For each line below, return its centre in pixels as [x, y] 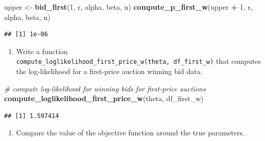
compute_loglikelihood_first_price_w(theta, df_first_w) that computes [138, 61]
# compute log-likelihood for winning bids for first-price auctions [105, 88]
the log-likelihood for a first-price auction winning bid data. [109, 71]
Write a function [42, 51]
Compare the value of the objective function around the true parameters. [130, 133]
